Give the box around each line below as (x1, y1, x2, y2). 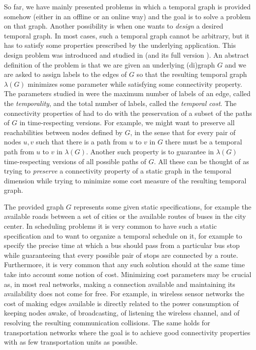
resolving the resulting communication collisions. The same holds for (4, 317, 210, 327)
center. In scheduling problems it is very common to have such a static (4, 221, 217, 231)
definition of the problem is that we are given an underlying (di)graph (4, 59, 215, 70)
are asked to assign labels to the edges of (4, 69, 127, 79)
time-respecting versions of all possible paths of (4, 156, 147, 166)
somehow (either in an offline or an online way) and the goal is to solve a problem (4, 11, 251, 21)
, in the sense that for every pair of (130, 127, 236, 137)
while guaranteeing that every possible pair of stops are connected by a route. (4, 249, 238, 260)
